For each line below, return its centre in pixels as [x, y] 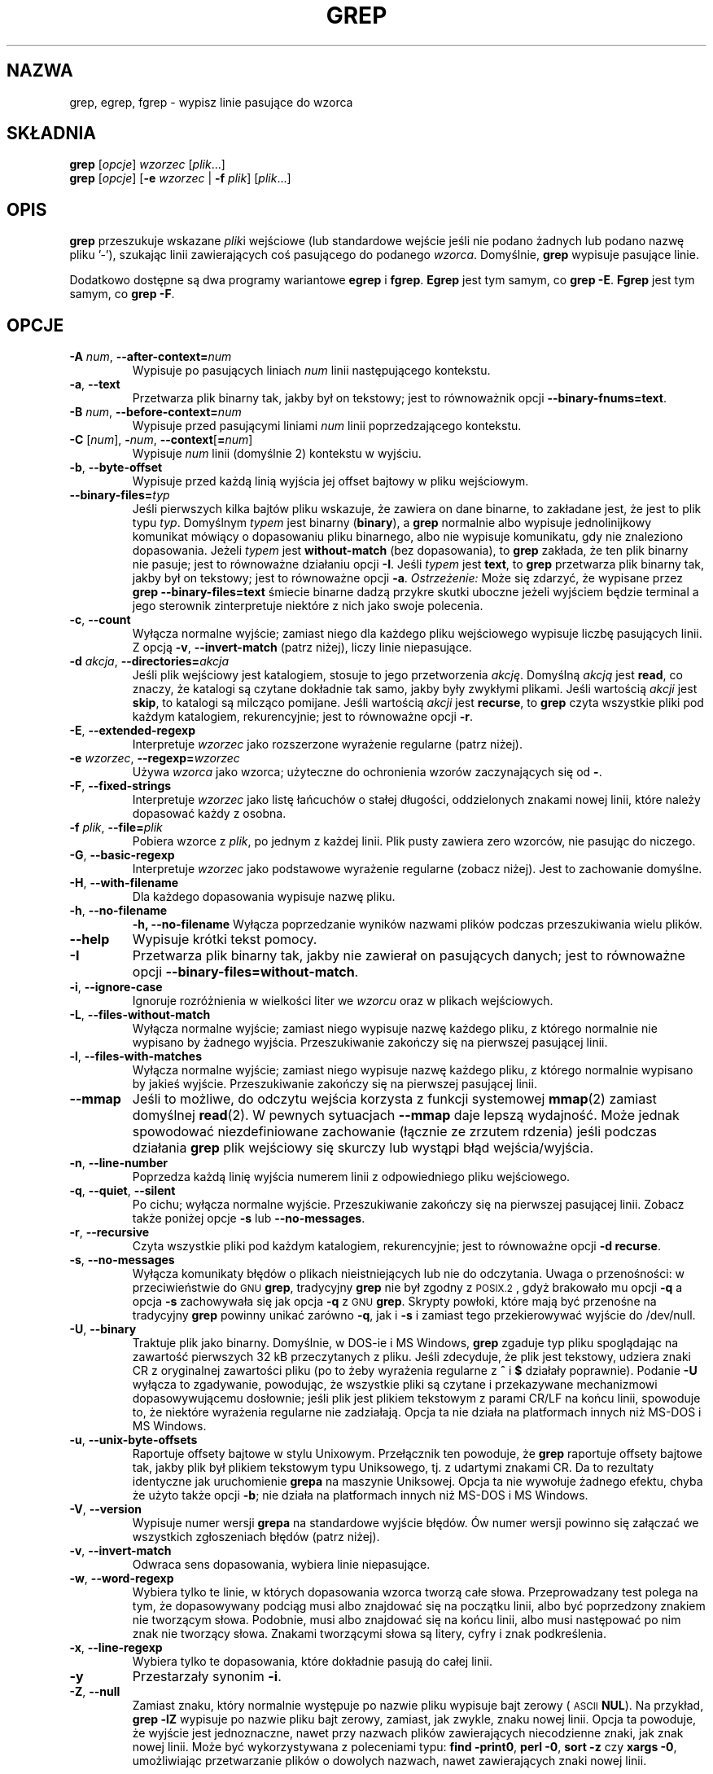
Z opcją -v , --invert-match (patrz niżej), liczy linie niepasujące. [302, 648]
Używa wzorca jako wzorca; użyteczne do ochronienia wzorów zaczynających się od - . [367, 772]
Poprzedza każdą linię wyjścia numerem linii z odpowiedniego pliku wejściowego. [351, 1177]
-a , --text [95, 384]
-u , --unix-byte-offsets [133, 1440]
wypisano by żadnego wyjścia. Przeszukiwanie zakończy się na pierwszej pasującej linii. [370, 1043]
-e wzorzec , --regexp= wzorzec [155, 758]
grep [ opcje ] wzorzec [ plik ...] [147, 165]
